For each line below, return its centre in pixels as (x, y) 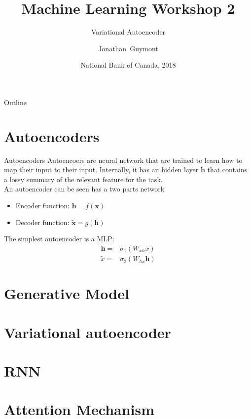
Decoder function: (42, 222)
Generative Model (67, 293)
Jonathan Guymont (128, 48)
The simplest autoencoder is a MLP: (59, 239)
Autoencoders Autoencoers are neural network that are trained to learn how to (123, 160)
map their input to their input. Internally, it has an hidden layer (101, 170)
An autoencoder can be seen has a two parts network (84, 189)
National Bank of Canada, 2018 (128, 65)
